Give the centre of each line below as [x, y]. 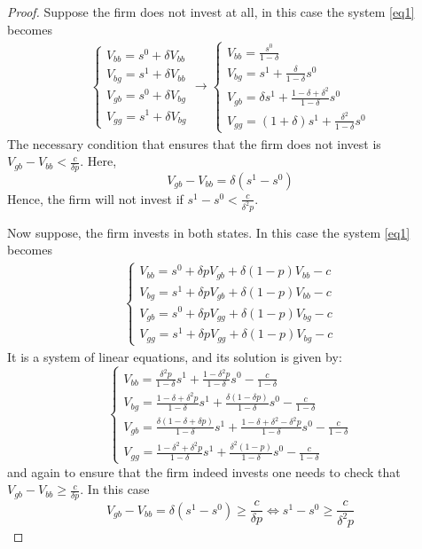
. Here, [98, 161]
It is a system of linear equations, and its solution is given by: [175, 356]
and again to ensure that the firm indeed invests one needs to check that [204, 471]
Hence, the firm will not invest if [95, 198]
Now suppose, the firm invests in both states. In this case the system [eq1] [209, 232]
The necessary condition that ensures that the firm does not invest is [194, 143]
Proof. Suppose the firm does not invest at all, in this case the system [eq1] [211, 12]
